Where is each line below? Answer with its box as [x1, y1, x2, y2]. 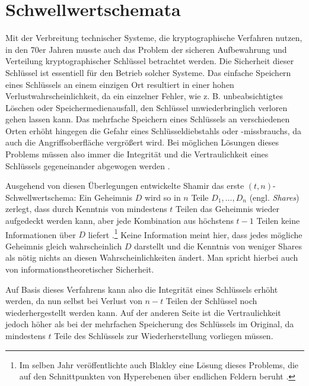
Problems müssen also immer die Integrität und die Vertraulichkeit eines [5, 148, 269, 160]
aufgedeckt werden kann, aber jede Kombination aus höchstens [5, 214, 234, 227]
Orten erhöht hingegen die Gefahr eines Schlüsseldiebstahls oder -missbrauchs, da [5, 124, 302, 137]
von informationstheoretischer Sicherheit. [5, 263, 154, 276]
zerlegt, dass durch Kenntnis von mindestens [5, 203, 167, 215]
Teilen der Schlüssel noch [165, 295, 257, 307]
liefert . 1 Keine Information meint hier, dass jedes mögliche [88, 226, 302, 241]
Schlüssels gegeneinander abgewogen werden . [5, 159, 170, 172]
